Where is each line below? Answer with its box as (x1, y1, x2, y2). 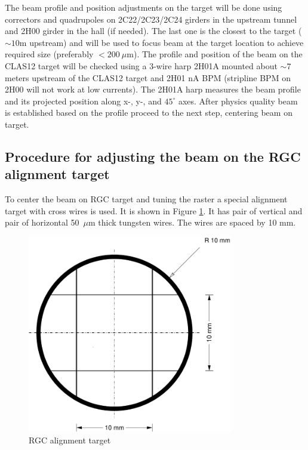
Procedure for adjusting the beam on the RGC (5, 147, 301, 165)
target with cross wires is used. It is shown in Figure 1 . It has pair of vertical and (5, 204, 303, 217)
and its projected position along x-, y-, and (5, 94, 162, 107)
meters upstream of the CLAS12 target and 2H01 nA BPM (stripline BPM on (5, 71, 291, 84)
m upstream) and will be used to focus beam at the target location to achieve (19, 36, 304, 48)
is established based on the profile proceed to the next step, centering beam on (5, 106, 292, 119)
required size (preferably (5, 48, 94, 60)
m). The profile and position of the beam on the (127, 48, 303, 60)
